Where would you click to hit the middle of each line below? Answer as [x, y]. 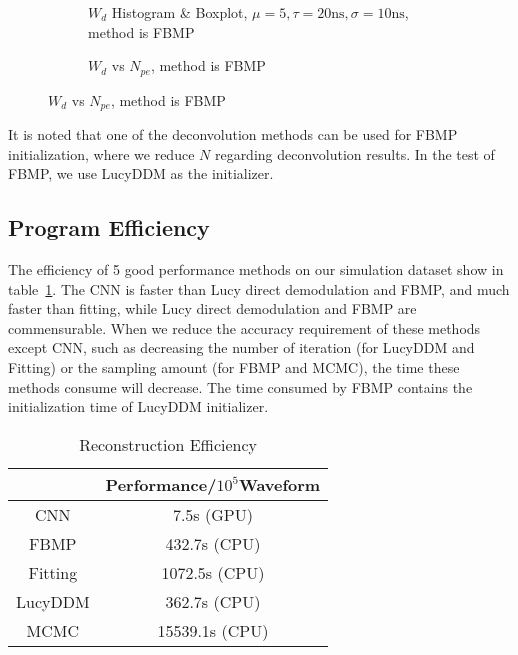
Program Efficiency [109, 227]
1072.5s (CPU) [213, 572]
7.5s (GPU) [212, 514]
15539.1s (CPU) [213, 630]
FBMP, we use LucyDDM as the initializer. [141, 173]
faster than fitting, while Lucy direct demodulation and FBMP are [212, 308]
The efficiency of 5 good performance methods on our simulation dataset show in [256, 269]
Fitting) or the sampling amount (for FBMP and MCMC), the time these [234, 367]
